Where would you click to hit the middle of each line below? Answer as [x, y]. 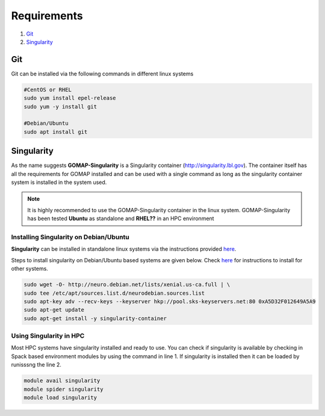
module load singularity [60, 397]
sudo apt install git [56, 132]
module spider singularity [63, 389]
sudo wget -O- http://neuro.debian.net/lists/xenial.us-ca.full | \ [127, 285]
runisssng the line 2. [36, 365]
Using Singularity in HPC [48, 336]
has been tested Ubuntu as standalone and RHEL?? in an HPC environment [121, 219]
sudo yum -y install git [60, 106]
